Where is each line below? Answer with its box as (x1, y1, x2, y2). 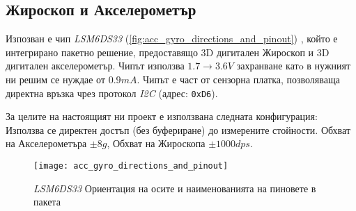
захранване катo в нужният (236, 58, 351, 73)
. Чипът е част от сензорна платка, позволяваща (137, 71, 340, 86)
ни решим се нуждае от (6, 71, 106, 86)
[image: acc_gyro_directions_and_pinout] (33, 161, 229, 171)
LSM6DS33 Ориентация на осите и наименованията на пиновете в (33, 180, 316, 195)
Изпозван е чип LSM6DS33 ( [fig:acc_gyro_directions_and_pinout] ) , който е (6, 31, 338, 46)
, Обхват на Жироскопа (107, 136, 206, 151)
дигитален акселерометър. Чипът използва (6, 58, 185, 73)
